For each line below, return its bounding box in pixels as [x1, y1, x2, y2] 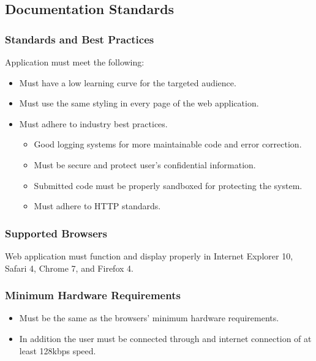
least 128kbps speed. [19, 344, 96, 357]
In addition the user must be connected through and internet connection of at [19, 332, 312, 344]
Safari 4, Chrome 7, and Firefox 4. [5, 261, 134, 274]
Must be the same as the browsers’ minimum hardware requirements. [19, 311, 279, 324]
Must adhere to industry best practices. [19, 117, 168, 130]
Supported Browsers [5, 225, 107, 240]
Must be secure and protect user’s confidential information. [34, 158, 256, 171]
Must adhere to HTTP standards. [34, 199, 161, 212]
